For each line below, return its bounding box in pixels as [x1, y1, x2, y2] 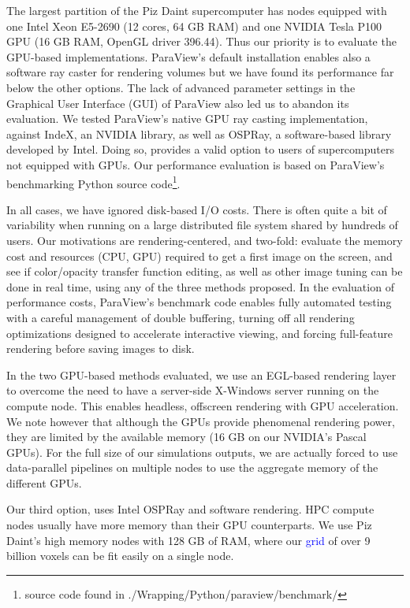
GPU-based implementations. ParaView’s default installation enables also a [6, 48, 371, 65]
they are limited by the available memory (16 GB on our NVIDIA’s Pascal [6, 428, 367, 445]
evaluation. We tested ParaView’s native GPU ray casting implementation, [6, 110, 368, 127]
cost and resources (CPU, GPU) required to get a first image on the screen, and [6, 247, 393, 264]
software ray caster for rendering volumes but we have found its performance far [6, 64, 394, 80]
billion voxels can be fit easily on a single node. [6, 547, 234, 564]
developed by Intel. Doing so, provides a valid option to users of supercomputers [6, 141, 394, 158]
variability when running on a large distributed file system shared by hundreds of [6, 217, 398, 233]
